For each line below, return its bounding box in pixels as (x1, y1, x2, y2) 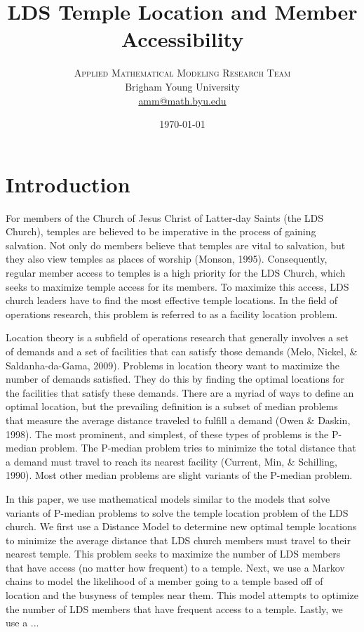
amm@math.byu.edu (138, 93, 227, 107)
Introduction (6, 169, 130, 198)
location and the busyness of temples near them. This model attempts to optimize (6, 588, 358, 603)
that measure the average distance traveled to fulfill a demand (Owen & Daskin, (6, 412, 351, 427)
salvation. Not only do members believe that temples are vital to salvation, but (6, 237, 346, 252)
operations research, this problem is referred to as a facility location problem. (6, 306, 338, 321)
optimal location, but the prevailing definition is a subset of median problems (6, 399, 338, 414)
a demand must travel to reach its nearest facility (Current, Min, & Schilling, (6, 454, 337, 468)
